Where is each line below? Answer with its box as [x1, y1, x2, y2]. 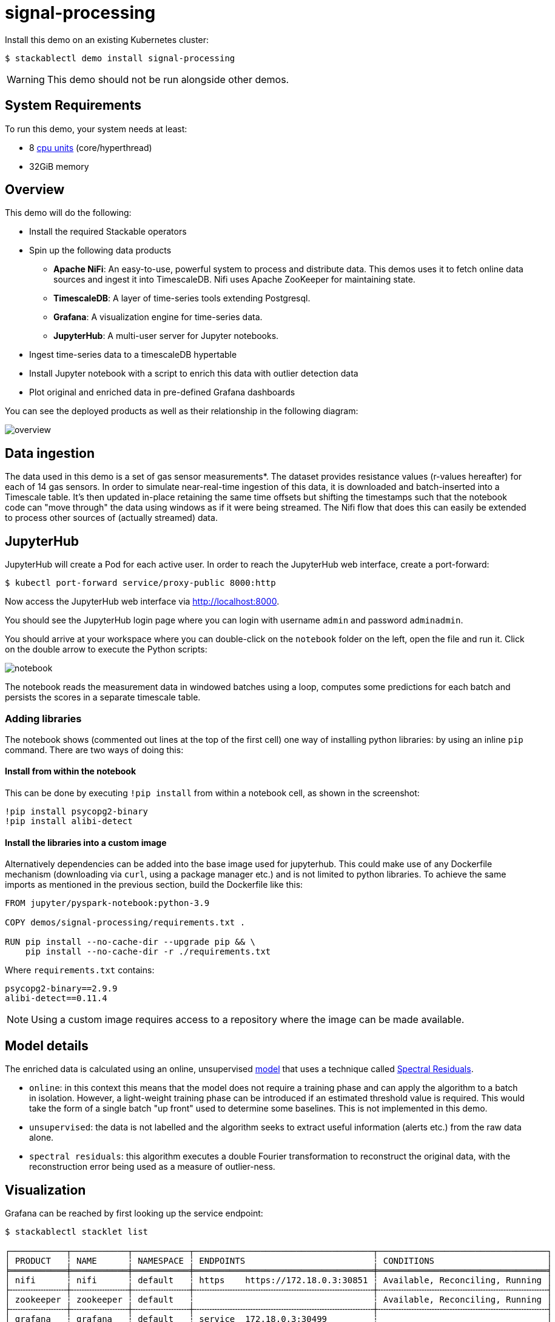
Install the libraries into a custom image [5, 837, 167, 848]
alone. [29, 1132, 54, 1143]
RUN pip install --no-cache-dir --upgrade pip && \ [5, 937, 256, 947]
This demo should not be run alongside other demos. [47, 73, 289, 86]
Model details [5, 1038, 89, 1053]
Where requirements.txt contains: [5, 965, 155, 976]
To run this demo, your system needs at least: [5, 123, 187, 134]
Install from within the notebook [5, 766, 136, 777]
